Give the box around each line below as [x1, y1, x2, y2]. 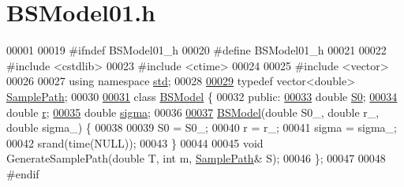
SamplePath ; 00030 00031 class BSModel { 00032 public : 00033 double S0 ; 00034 [6, 88, 398, 104]
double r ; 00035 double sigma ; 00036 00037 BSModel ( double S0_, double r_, [6, 103, 380, 120]
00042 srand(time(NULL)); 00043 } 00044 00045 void [6, 134, 264, 151]
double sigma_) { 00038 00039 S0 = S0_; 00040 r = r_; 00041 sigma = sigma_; [6, 119, 397, 136]
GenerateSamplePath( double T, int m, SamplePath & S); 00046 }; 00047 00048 [6, 150, 386, 166]
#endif [6, 165, 39, 181]
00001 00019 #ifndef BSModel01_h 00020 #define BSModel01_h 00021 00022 [6, 42, 387, 58]
